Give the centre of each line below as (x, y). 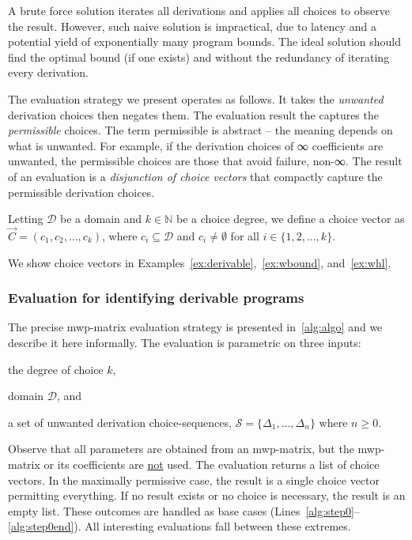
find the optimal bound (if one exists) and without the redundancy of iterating (199, 57)
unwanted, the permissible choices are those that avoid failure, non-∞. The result (205, 161)
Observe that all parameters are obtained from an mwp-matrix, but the (181, 449)
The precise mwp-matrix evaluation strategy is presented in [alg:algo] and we (195, 327)
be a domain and (101, 219)
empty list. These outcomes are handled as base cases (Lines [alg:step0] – (184, 510)
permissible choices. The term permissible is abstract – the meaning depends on (200, 130)
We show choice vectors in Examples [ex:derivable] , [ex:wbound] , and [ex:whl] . (200, 262)
